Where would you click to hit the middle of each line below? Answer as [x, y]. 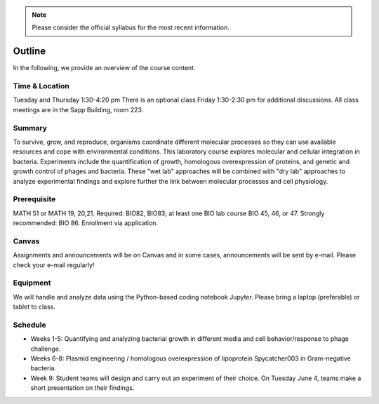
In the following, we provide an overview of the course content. [104, 68]
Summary [30, 128]
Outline [29, 52]
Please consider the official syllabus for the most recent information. [131, 27]
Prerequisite [34, 199]
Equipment [32, 283]
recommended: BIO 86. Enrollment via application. [85, 223]
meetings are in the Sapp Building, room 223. [78, 109]
